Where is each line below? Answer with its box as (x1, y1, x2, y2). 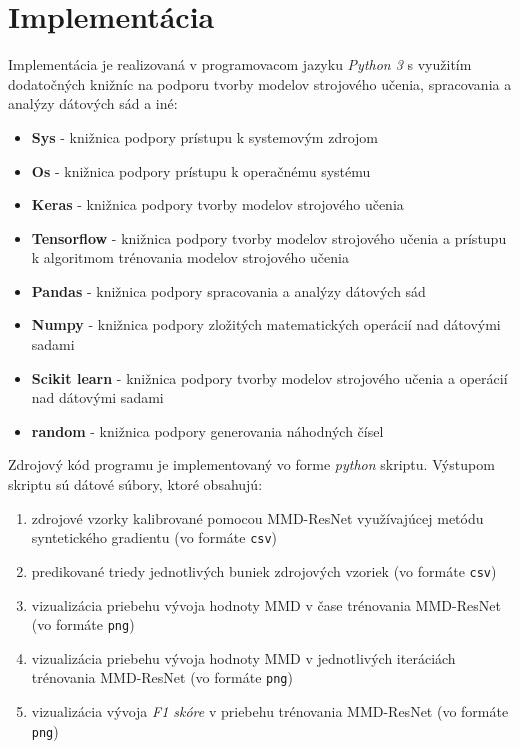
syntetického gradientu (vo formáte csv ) (31, 527, 278, 548)
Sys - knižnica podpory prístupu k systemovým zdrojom (31, 126, 378, 147)
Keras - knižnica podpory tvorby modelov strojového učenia (31, 194, 404, 215)
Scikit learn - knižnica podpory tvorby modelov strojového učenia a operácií (31, 367, 508, 388)
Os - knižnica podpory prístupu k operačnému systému (31, 160, 371, 181)
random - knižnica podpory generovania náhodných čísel (31, 420, 384, 441)
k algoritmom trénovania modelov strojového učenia (31, 247, 349, 268)
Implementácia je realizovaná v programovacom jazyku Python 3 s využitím (8, 54, 472, 75)
